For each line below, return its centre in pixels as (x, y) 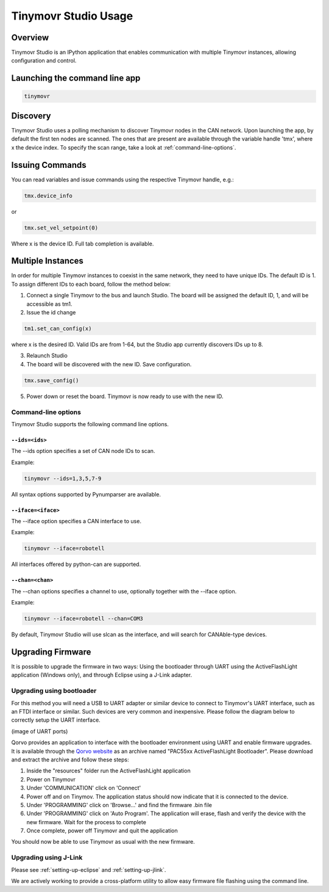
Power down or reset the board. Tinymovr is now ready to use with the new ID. (125, 396)
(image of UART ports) (40, 731)
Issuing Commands (49, 165)
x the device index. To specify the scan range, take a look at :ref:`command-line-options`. (124, 147)
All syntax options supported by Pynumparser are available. (86, 494)
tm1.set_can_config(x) (58, 329)
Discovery (31, 116)
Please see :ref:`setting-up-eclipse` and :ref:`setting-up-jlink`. (89, 869)
